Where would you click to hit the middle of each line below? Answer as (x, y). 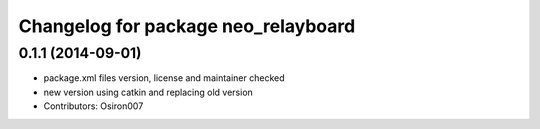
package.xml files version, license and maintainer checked (164, 78)
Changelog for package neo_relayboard (187, 26)
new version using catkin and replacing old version (148, 92)
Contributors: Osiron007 (93, 106)
